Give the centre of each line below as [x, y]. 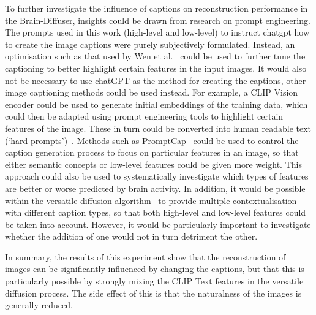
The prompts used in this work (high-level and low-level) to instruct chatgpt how [157, 32]
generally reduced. [39, 305]
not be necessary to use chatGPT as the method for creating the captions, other [156, 80]
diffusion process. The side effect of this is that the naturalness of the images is [153, 293]
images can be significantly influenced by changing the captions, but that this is [155, 269]
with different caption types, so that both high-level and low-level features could [156, 212]
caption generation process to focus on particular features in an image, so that [152, 152]
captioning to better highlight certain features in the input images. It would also [156, 68]
